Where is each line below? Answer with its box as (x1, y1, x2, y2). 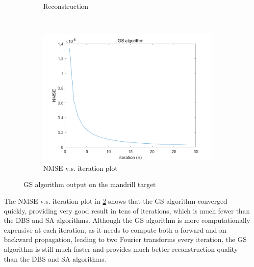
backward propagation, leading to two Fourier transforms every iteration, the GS (4, 234, 247, 244)
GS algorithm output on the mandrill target (24, 179, 156, 189)
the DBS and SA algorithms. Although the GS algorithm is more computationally (4, 215, 251, 225)
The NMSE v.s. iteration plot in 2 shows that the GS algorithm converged (4, 195, 228, 206)
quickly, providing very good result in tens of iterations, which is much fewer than (4, 205, 250, 215)
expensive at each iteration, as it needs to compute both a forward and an (4, 224, 227, 235)
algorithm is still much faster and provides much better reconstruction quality (4, 243, 238, 254)
